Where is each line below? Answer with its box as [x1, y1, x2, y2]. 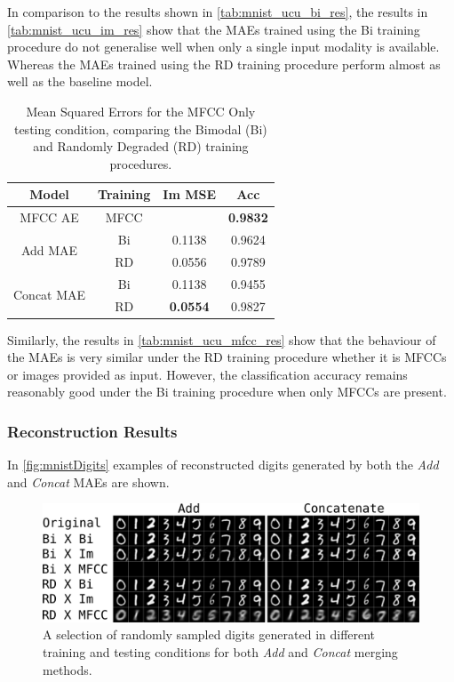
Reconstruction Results [7, 420, 178, 442]
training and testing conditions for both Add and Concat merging [43, 642, 398, 661]
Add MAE [20, 241, 78, 260]
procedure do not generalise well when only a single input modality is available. [7, 37, 440, 56]
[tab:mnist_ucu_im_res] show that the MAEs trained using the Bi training [7, 20, 420, 38]
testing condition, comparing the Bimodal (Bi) [13, 119, 267, 138]
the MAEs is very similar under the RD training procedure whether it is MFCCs [7, 348, 447, 366]
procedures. [109, 154, 172, 173]
